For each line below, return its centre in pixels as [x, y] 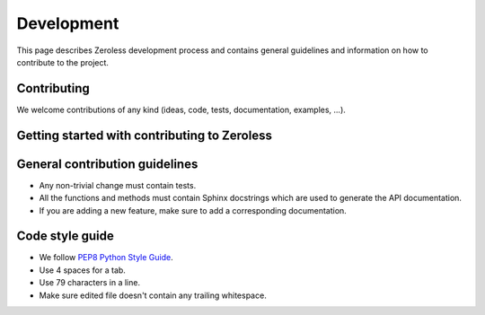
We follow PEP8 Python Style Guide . [106, 258]
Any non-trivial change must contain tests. [118, 185]
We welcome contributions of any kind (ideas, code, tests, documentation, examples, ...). [181, 109]
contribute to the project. [63, 62]
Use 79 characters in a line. [90, 283]
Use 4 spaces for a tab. [82, 270]
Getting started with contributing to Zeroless [145, 135]
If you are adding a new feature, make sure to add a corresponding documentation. [193, 210]
